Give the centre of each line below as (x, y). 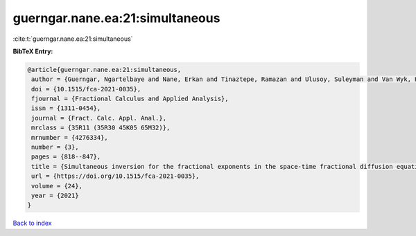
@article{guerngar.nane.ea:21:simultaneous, (104, 70)
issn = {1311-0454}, (66, 108)
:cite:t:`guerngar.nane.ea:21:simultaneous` (73, 39)
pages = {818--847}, (66, 157)
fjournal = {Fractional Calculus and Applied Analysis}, (130, 99)
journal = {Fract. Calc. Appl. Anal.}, (99, 118)
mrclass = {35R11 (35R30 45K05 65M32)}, (101, 128)
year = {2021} (55, 196)
